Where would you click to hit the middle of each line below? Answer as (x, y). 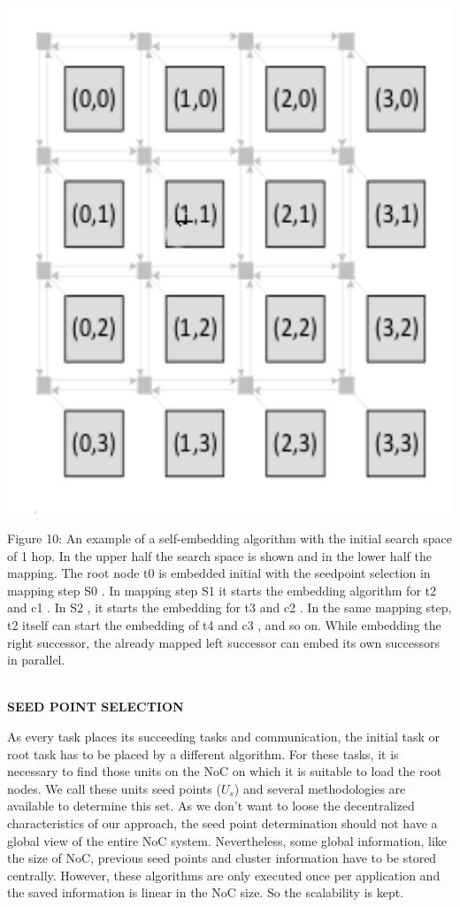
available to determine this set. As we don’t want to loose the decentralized (211, 806)
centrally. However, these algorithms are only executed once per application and (224, 875)
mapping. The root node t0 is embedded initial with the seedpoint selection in (219, 573)
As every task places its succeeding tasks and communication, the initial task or (224, 737)
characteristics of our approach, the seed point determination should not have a (222, 823)
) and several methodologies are (320, 788)
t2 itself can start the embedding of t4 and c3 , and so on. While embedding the (224, 625)
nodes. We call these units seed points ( (114, 788)
